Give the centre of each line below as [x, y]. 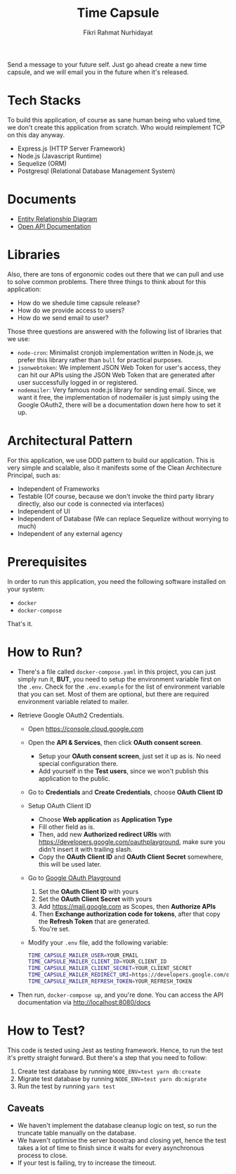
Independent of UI [44, 511]
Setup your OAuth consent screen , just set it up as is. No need [130, 756]
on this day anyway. [36, 134]
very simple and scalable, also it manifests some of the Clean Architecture [114, 467]
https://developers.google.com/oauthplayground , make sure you [132, 841]
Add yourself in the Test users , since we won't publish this [124, 771]
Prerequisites [47, 562]
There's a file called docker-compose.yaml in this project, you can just [117, 671]
